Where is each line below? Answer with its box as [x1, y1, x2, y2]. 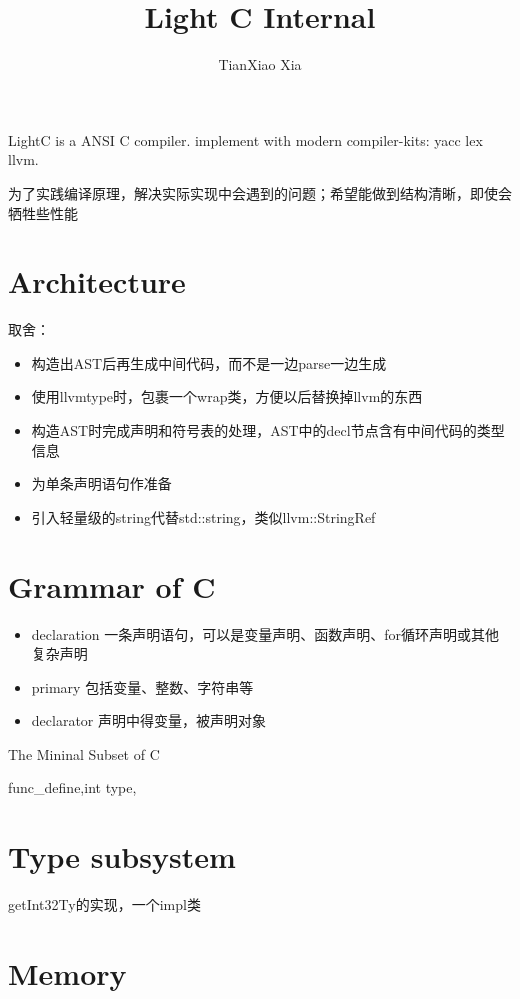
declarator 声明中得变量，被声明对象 [31, 710, 266, 731]
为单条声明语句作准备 [31, 473, 172, 494]
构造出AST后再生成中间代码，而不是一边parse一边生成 [31, 352, 387, 373]
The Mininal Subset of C [8, 743, 160, 764]
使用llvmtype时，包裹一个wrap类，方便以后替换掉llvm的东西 [31, 386, 423, 407]
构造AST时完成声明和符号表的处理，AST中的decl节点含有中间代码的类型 [31, 420, 505, 440]
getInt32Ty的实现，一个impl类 [8, 894, 201, 915]
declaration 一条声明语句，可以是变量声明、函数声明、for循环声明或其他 [31, 623, 499, 644]
